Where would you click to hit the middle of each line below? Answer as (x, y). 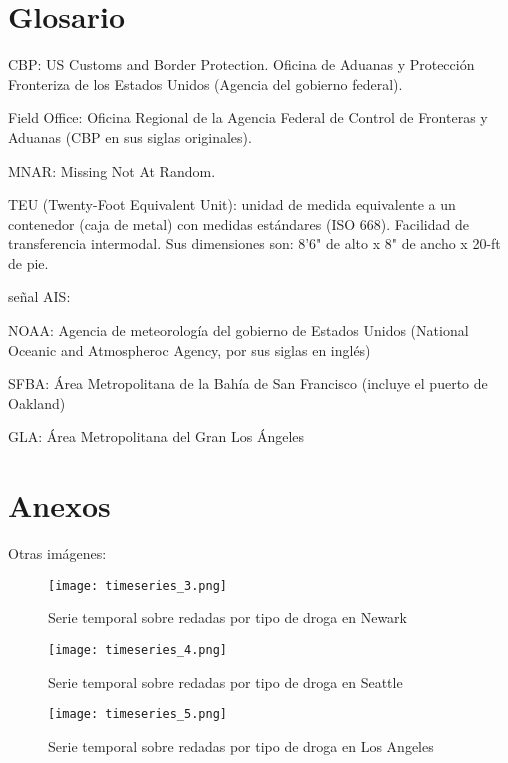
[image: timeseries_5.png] (137, 714)
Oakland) (37, 402)
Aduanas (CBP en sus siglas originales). (130, 136)
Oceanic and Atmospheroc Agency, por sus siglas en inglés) (189, 349)
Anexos (59, 505)
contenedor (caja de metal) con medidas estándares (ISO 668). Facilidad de (238, 223)
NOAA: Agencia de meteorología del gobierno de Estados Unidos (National (238, 330)
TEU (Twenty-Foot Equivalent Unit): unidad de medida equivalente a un (232, 204)
